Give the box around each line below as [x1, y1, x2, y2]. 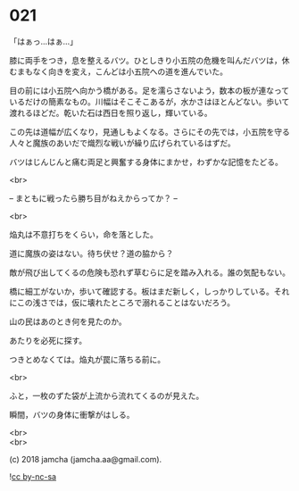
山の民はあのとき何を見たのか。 [9, 316, 127, 327]
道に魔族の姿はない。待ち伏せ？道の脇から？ [9, 247, 174, 259]
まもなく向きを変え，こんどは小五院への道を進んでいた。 [16, 66, 228, 77]
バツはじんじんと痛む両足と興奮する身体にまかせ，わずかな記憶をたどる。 [9, 156, 283, 167]
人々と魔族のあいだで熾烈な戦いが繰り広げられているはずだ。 [9, 137, 237, 148]
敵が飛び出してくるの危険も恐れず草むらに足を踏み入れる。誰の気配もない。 [9, 267, 290, 278]
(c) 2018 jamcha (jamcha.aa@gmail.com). [9, 454, 162, 464]
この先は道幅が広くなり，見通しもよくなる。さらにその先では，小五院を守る [9, 126, 290, 137]
